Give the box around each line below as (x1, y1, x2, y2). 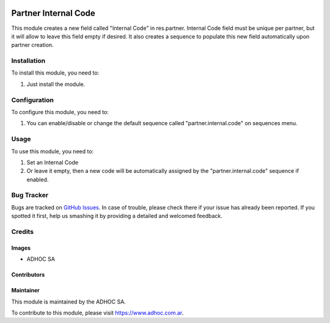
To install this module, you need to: (11, 69, 100, 76)
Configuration (11, 95, 54, 104)
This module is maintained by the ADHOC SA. (11, 298, 127, 305)
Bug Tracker (11, 191, 49, 200)
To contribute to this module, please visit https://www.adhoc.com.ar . (11, 309, 184, 316)
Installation (11, 57, 46, 65)
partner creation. (11, 42, 54, 49)
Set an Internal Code (26, 159, 79, 166)
